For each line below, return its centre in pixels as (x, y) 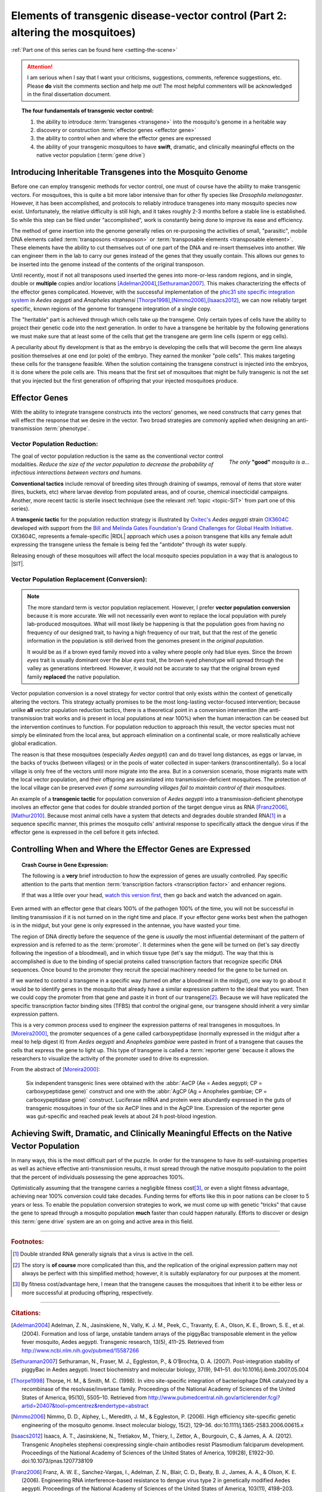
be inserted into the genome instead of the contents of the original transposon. (108, 264)
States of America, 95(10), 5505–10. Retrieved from (84, 1397)
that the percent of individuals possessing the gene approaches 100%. (98, 1177)
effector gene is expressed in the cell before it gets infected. (85, 832)
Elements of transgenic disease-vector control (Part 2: (149, 16)
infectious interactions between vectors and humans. (77, 473)
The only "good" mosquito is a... (269, 462)
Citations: (26, 1313)
